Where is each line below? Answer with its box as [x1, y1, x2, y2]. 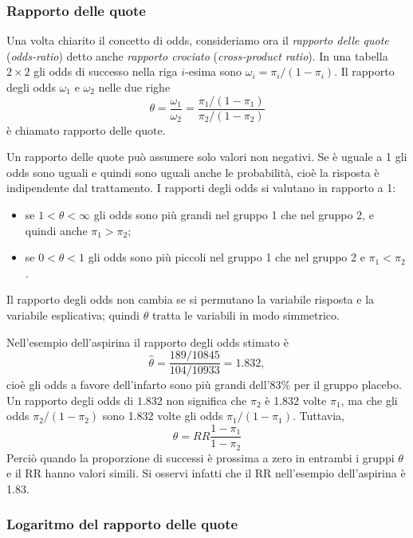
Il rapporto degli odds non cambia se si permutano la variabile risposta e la [6, 291, 375, 308]
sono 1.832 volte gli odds [102, 407, 223, 424]
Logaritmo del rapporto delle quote [6, 514, 238, 534]
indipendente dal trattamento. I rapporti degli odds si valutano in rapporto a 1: [6, 179, 396, 196]
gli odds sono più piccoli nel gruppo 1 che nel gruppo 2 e [88, 249, 365, 265]
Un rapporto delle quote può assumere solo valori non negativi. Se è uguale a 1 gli [6, 148, 407, 165]
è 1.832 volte [265, 391, 327, 408]
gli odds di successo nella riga [33, 63, 178, 80]
